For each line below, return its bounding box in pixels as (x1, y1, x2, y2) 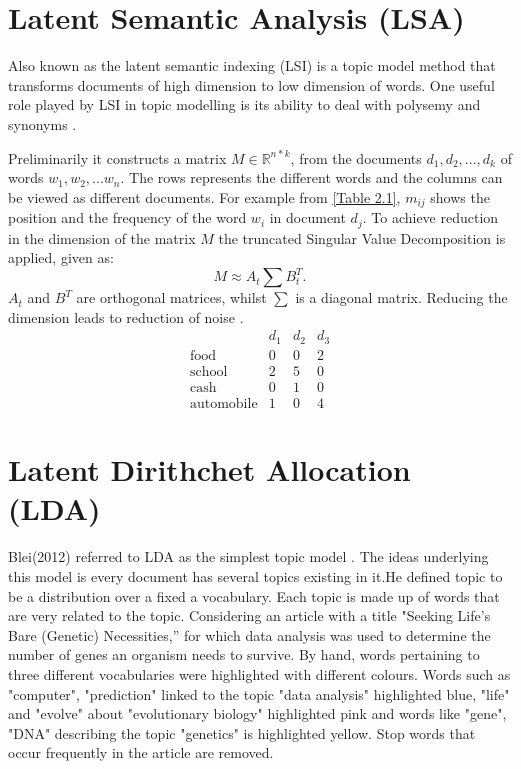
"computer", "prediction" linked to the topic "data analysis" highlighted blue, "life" (8, 683, 510, 704)
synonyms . (8, 113, 77, 134)
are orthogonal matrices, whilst (76, 287, 267, 308)
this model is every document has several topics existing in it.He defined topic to (8, 565, 503, 586)
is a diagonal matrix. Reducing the (295, 287, 508, 308)
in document (269, 207, 346, 228)
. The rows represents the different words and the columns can (120, 167, 503, 188)
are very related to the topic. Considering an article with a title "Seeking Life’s (8, 605, 491, 626)
